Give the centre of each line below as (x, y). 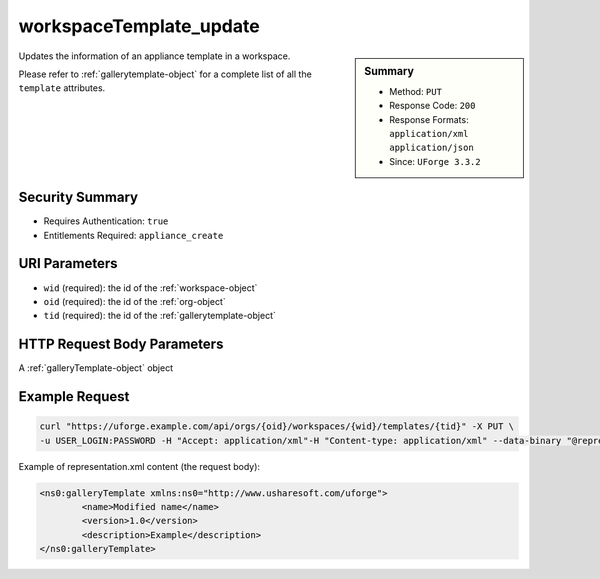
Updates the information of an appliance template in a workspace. (154, 56)
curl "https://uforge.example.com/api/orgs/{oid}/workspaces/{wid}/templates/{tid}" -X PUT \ (277, 426)
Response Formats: (429, 119)
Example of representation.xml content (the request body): (139, 466)
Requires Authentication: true (106, 221)
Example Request (74, 396)
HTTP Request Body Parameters (121, 344)
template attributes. (62, 88)
